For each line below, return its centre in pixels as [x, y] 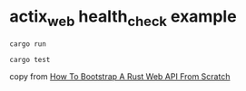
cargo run [28, 44]
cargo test [30, 59]
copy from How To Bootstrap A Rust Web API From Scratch [120, 76]
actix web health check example [123, 18]
